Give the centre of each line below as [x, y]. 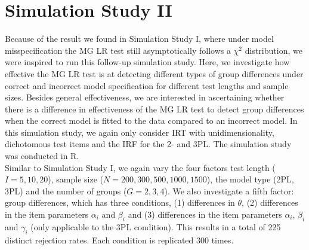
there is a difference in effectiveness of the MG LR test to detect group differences [154, 109]
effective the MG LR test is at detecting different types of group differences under [154, 73]
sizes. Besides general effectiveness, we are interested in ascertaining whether [145, 97]
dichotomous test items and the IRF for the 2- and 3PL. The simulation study [148, 144]
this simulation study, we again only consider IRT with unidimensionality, [140, 132]
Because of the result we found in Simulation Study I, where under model [139, 39]
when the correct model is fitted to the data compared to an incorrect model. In [151, 121]
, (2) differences [270, 202]
